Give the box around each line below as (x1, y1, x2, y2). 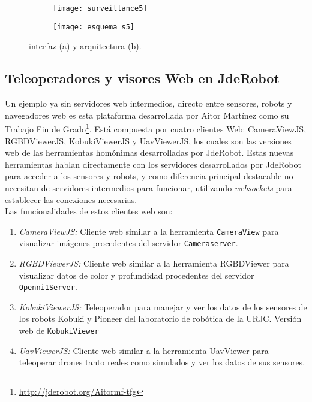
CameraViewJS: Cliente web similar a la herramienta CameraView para (19, 225, 279, 237)
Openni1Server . (19, 280, 77, 293)
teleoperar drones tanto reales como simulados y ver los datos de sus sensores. (19, 356, 305, 368)
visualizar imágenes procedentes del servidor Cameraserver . (19, 237, 238, 249)
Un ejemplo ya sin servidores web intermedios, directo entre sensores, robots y (5, 97, 292, 110)
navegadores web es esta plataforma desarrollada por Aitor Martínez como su (5, 108, 289, 121)
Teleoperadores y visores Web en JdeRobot (5, 69, 280, 87)
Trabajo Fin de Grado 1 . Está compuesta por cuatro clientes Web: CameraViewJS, (5, 121, 307, 135)
